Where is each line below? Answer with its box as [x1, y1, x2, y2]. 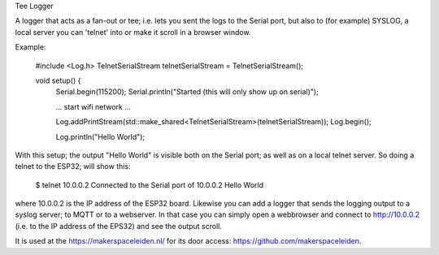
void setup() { [35, 76, 81, 85]
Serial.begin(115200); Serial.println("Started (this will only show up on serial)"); [55, 87, 319, 97]
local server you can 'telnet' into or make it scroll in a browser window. [15, 27, 251, 37]
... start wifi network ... [55, 102, 132, 111]
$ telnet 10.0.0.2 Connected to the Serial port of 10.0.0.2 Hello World [35, 179, 264, 190]
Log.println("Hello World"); [55, 132, 146, 141]
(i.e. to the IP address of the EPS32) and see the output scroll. [15, 221, 223, 231]
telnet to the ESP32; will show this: [15, 162, 131, 171]
